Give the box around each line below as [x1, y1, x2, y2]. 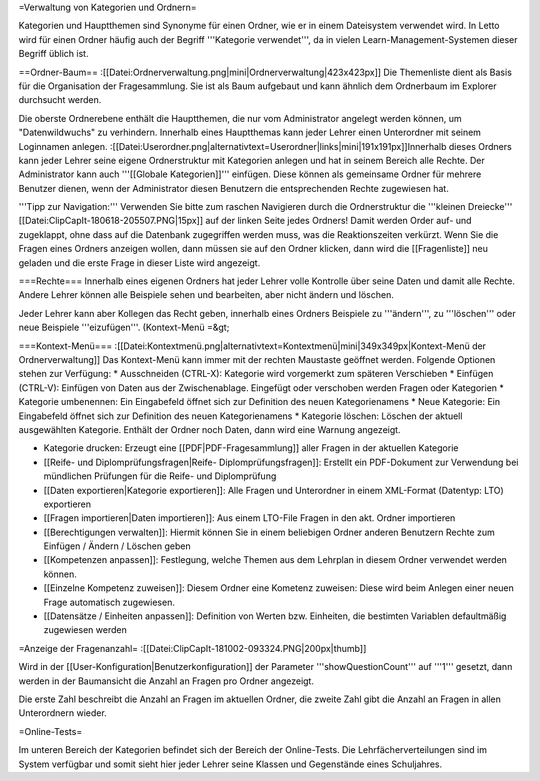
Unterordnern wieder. [18, 707, 107, 719]
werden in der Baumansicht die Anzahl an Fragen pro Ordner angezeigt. [18, 675, 315, 687]
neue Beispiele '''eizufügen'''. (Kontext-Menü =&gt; [18, 321, 230, 334]
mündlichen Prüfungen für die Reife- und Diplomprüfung [43, 470, 277, 482]
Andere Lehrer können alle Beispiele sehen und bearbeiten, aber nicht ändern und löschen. [18, 289, 394, 301]
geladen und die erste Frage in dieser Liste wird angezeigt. [18, 256, 261, 269]
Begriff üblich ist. [18, 48, 89, 60]
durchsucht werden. [18, 94, 102, 106]
